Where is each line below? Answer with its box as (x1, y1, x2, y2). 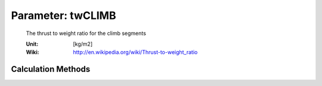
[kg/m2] (73, 40, 93, 47)
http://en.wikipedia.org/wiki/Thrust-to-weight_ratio (73, 49, 198, 56)
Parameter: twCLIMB (11, 9, 116, 22)
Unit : (26, 40, 39, 47)
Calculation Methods (11, 64, 91, 74)
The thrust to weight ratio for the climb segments (26, 30, 146, 37)
